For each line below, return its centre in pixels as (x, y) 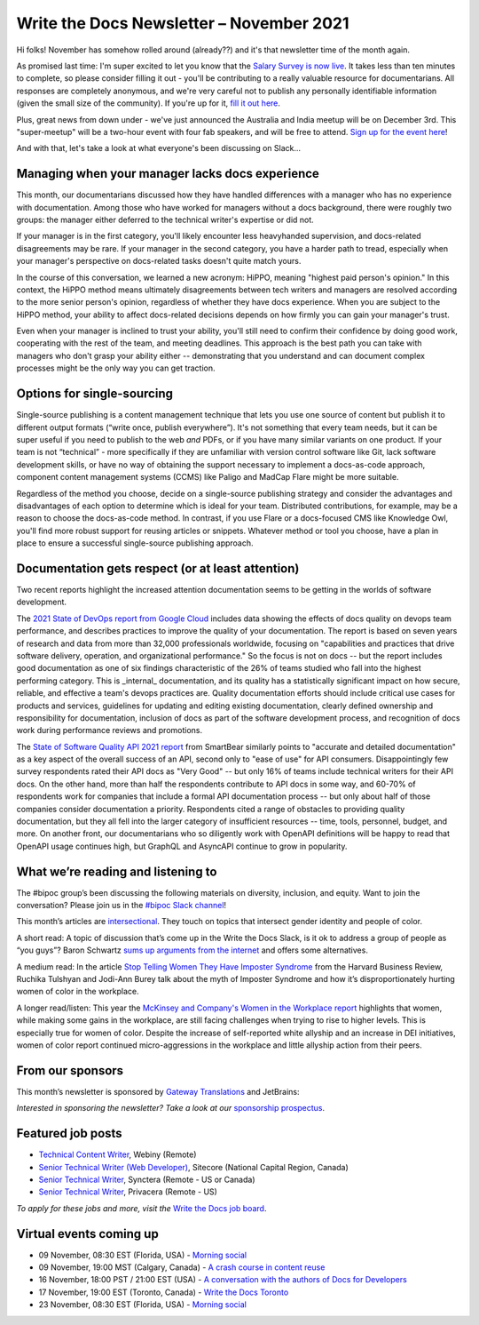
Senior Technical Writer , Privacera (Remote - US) (128, 1192)
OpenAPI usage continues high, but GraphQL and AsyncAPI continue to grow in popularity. (182, 846)
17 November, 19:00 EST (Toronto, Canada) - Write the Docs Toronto (164, 1292)
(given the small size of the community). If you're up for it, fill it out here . (149, 103)
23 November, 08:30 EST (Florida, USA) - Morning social (143, 1305)
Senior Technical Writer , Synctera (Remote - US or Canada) (147, 1179)
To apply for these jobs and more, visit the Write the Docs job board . (141, 1208)
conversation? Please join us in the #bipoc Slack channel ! (121, 906)
